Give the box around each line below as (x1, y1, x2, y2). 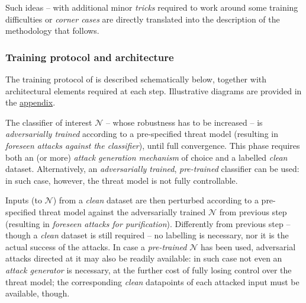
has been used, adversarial (200, 240, 296, 253)
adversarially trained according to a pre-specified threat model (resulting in (5, 127, 278, 140)
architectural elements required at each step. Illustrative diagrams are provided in (5, 84, 302, 97)
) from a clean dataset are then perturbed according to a (53, 194, 259, 206)
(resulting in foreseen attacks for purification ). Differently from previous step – (5, 217, 291, 229)
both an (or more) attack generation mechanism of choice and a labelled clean (5, 151, 288, 163)
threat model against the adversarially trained (38, 205, 206, 218)
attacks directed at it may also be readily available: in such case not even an (5, 252, 282, 264)
